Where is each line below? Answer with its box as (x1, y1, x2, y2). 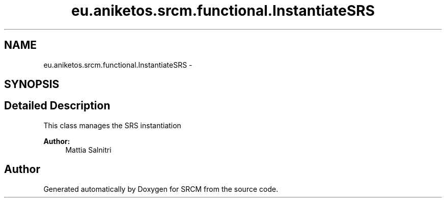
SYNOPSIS (4, 78, 60, 91)
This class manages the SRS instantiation (43, 121, 181, 130)
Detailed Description (4, 99, 110, 112)
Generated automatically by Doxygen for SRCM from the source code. (43, 184, 278, 193)
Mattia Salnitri (65, 145, 111, 154)
